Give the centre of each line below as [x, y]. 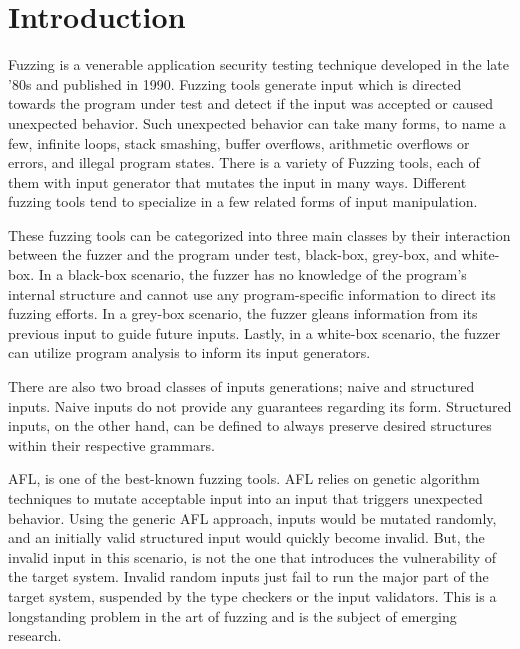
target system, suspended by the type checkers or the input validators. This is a [252, 595]
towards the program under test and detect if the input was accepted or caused [251, 103]
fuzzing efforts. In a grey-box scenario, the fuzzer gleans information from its [243, 313]
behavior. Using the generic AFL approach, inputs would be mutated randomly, [252, 517]
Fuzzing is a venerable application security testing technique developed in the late [259, 64]
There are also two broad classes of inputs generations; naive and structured [241, 386]
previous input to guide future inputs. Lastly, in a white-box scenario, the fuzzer [254, 332]
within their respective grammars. [111, 444]
